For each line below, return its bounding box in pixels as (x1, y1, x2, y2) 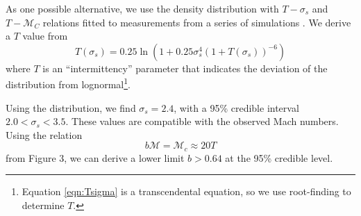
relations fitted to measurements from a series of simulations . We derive (42, 15, 351, 29)
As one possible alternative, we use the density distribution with (6, 1, 279, 15)
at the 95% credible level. (225, 150, 333, 165)
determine (22, 198, 65, 213)
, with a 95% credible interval (174, 100, 299, 115)
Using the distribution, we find (6, 100, 136, 115)
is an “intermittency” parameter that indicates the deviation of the (42, 60, 328, 75)
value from (22, 28, 68, 43)
